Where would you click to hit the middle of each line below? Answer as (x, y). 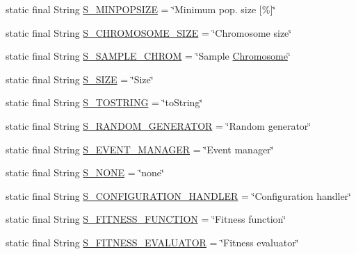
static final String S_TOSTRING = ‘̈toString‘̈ (104, 102)
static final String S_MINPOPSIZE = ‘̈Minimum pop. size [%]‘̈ (141, 9)
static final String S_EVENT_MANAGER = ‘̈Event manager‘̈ (140, 149)
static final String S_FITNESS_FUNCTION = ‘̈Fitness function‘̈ (146, 219)
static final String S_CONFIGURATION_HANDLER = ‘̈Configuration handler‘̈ (178, 195)
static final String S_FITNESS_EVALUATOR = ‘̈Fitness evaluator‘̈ (152, 242)
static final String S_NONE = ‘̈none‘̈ (85, 172)
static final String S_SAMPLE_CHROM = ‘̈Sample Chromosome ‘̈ (148, 56)
